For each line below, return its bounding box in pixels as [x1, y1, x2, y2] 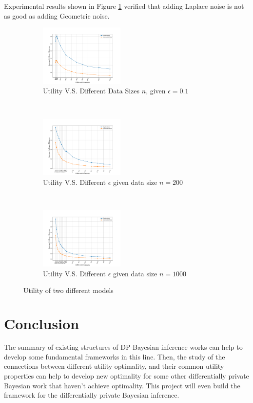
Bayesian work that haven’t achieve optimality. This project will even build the [4, 380, 240, 390]
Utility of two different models [23, 285, 114, 295]
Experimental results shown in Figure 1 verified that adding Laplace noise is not [4, 1, 244, 11]
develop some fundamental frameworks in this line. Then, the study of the [4, 351, 225, 361]
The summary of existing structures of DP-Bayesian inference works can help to [4, 342, 243, 352]
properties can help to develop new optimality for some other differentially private [4, 371, 249, 381]
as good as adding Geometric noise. [4, 10, 110, 21]
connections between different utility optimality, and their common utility [4, 361, 224, 371]
